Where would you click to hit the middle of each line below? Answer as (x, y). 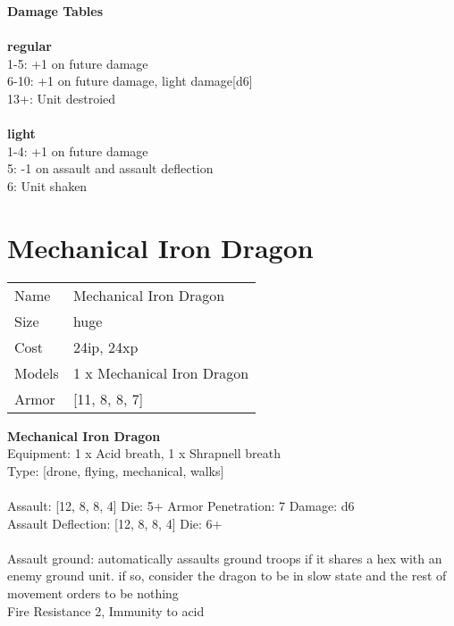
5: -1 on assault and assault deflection (110, 168)
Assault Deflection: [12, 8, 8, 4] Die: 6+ (115, 523)
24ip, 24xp (105, 346)
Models (37, 372)
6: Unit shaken (47, 185)
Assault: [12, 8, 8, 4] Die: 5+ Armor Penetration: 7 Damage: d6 (181, 506)
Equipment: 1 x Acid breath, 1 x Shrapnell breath (144, 453)
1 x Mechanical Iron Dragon (161, 372)
